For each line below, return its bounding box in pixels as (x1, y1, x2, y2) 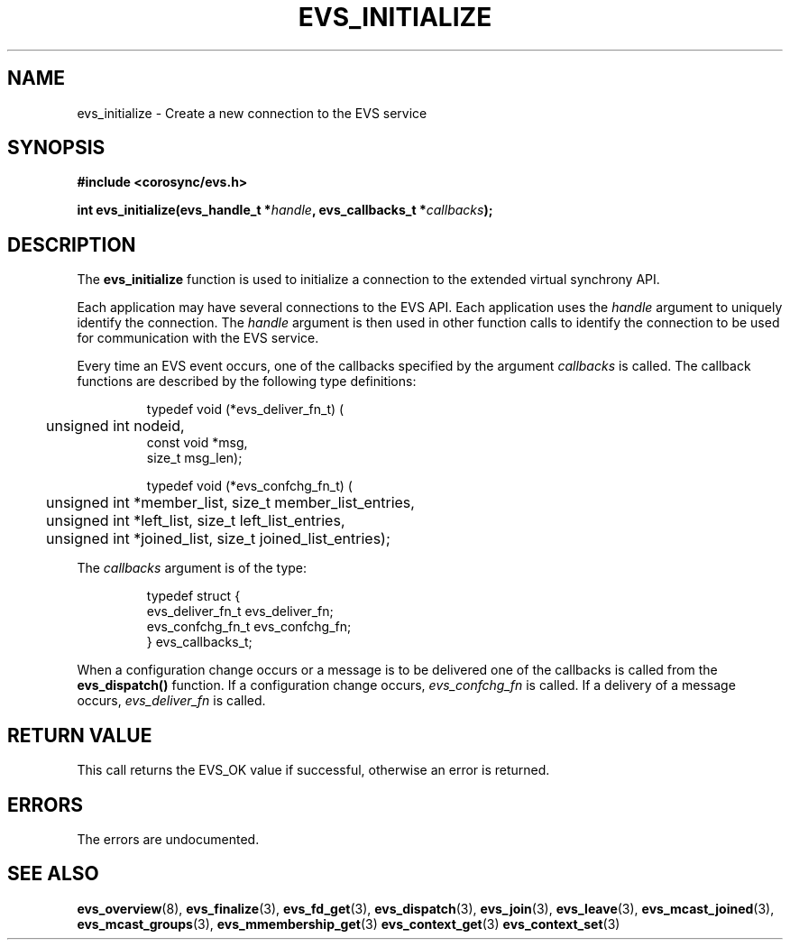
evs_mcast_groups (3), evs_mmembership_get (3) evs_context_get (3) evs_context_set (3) (77, 915, 620, 932)
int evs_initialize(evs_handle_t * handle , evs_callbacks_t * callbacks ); (77, 202, 493, 218)
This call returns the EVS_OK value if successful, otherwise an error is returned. (77, 762, 550, 778)
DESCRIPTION (7, 233, 136, 256)
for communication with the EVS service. (77, 330, 319, 346)
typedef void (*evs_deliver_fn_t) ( (146, 401, 344, 418)
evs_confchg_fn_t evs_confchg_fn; (146, 619, 352, 635)
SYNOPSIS (7, 136, 106, 160)
